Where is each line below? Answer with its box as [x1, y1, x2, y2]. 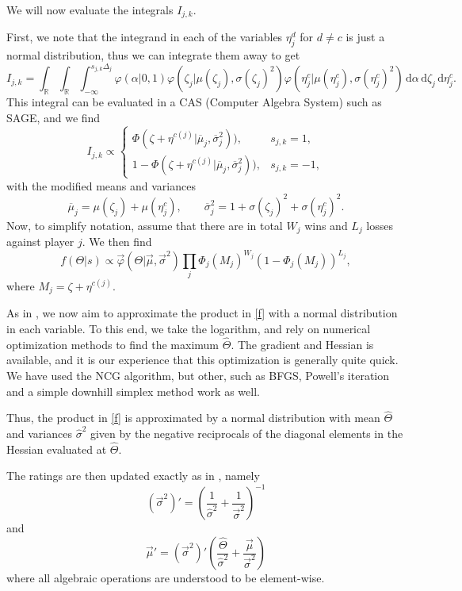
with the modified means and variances [6, 177, 196, 194]
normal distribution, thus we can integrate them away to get [6, 47, 300, 63]
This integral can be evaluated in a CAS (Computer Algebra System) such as [6, 94, 382, 110]
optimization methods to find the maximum [6, 336, 220, 352]
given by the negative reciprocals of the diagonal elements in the [90, 424, 403, 441]
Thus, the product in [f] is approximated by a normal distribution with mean [6, 409, 380, 426]
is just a [346, 29, 385, 45]
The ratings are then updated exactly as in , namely [6, 467, 260, 484]
